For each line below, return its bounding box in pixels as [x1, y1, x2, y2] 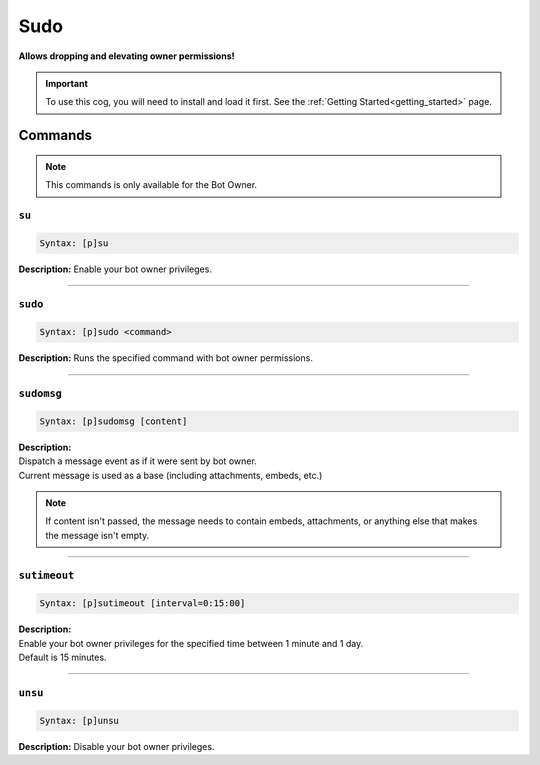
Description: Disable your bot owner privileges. [18, 740, 215, 752]
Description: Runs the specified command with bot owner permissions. [18, 352, 314, 364]
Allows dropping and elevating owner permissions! [18, 50, 235, 62]
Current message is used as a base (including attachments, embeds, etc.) [18, 469, 323, 481]
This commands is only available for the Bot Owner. [45, 179, 258, 191]
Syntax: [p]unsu [39, 715, 120, 726]
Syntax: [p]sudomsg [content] [39, 415, 188, 427]
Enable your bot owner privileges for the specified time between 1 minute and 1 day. [18, 637, 364, 649]
